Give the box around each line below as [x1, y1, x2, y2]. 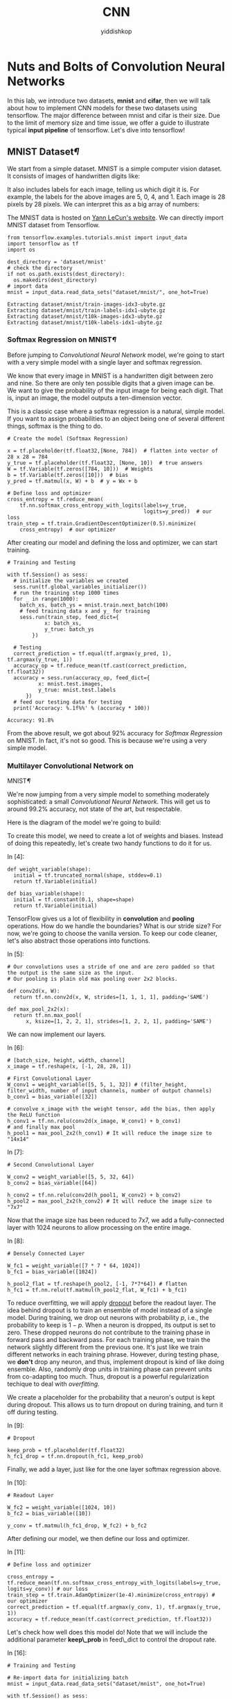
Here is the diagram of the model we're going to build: [7, 819, 161, 827]
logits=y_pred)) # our [143, 507, 213, 515]
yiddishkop [100, 27, 132, 35]
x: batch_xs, [44, 620, 82, 627]
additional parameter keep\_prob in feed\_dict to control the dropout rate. [7, 1635, 217, 1644]
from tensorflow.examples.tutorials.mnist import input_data [7, 234, 188, 241]
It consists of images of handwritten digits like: [7, 171, 141, 180]
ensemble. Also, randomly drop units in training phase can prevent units [7, 1365, 213, 1373]
